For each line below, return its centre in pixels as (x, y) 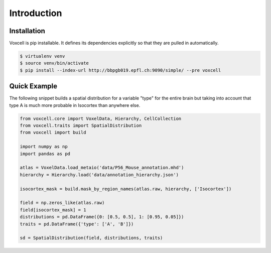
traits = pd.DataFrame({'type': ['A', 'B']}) (77, 224)
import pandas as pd (45, 154)
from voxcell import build (53, 133)
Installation (27, 31)
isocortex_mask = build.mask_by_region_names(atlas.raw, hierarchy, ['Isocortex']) (126, 189)
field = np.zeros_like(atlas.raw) (62, 203)
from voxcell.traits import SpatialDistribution (81, 126)
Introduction (36, 13)
